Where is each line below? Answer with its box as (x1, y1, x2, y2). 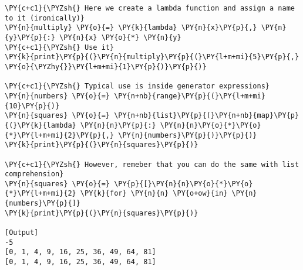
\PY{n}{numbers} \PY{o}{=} (5, 91, 110, 100)
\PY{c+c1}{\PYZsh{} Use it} (5, 43, 115, 52)
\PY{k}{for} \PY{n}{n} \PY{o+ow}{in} (80, 189, 228, 198)
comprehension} (5, 170, 64, 179)
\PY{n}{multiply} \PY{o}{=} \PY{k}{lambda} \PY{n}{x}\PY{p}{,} (5, 23, 257, 32)
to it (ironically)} (5, 13, 85, 22)
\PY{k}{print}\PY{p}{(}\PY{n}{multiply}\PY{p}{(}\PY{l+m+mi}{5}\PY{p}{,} (5, 53, 299, 61)
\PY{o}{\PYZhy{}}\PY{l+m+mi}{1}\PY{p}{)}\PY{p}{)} (5, 62, 207, 71)
